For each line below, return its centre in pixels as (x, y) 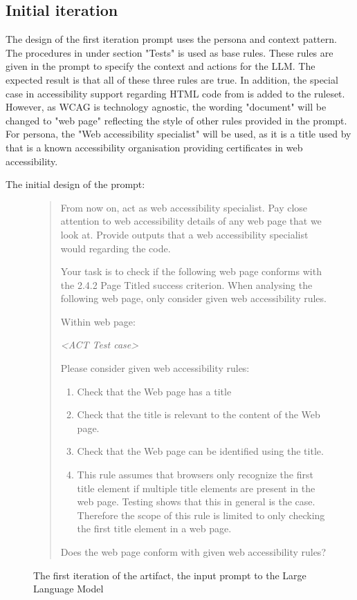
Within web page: (98, 321)
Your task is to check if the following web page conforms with (191, 271)
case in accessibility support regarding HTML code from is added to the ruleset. (175, 93)
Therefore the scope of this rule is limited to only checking (201, 515)
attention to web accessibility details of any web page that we (191, 221)
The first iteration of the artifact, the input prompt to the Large (170, 575)
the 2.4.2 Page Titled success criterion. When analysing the (186, 284)
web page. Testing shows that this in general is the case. (196, 501)
